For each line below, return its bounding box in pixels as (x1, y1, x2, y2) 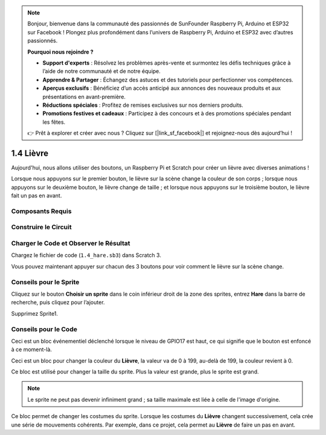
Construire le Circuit (11, 223, 72, 232)
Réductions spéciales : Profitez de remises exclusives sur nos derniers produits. (42, 101, 244, 109)
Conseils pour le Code (11, 325, 78, 333)
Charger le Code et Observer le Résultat (11, 239, 130, 247)
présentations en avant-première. (42, 93, 126, 100)
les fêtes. (42, 118, 66, 125)
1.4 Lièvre (11, 148, 49, 158)
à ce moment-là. (11, 346, 53, 353)
